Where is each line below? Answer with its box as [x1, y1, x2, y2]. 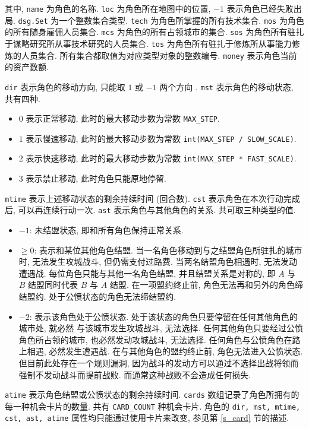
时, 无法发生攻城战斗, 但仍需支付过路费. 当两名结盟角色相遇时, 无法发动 [18, 255, 298, 268]
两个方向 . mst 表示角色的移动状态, [159, 80, 294, 93]
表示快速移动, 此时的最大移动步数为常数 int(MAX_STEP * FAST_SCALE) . [26, 152, 297, 164]
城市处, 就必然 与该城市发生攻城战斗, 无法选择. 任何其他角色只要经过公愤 [18, 322, 304, 334]
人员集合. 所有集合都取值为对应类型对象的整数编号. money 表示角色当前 [21, 49, 297, 61]
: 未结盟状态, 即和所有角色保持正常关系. [29, 224, 184, 236]
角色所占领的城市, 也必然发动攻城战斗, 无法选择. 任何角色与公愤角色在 [18, 333, 292, 345]
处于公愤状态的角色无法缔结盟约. [49, 290, 176, 302]
